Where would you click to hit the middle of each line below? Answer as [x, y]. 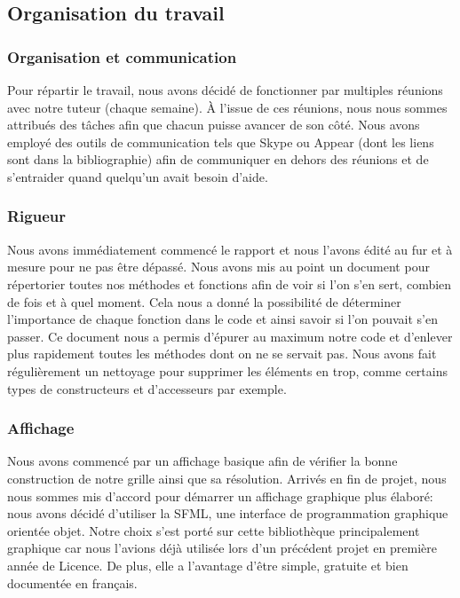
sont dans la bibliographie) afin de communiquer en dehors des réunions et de [218, 159]
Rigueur [37, 216]
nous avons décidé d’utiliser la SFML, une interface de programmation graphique [228, 513]
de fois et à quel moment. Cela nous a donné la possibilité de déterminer [204, 301]
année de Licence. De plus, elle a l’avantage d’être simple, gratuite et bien [208, 565]
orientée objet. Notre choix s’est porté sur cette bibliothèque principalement [214, 530]
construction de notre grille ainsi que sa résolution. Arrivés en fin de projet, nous [227, 478]
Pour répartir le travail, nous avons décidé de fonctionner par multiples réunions [225, 90]
